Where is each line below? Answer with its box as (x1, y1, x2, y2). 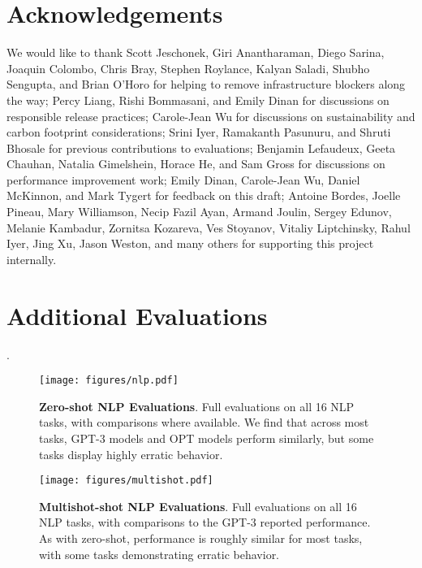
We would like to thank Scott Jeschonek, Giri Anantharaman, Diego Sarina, (6, 44, 385, 61)
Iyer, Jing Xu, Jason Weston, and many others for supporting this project (6, 235, 374, 252)
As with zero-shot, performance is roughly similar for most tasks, (39, 530, 363, 547)
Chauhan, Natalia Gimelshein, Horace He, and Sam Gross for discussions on (6, 155, 385, 172)
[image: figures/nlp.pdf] (39, 375, 179, 387)
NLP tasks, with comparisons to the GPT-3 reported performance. (39, 514, 371, 531)
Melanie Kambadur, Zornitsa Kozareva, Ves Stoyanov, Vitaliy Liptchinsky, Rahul (6, 219, 411, 236)
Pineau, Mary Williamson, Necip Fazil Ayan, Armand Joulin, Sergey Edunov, (6, 203, 392, 220)
